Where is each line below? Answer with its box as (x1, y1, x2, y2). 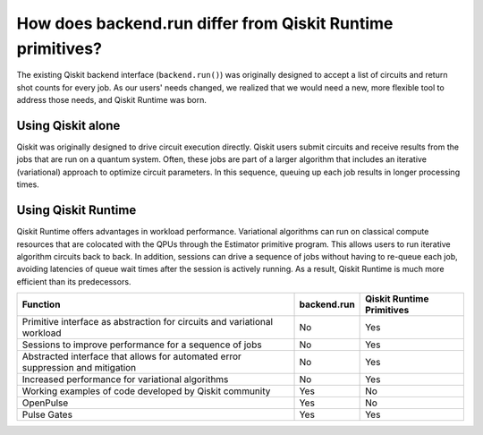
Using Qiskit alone (16, 117, 121, 133)
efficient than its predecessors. (16, 276, 131, 286)
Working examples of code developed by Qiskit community (21, 385, 271, 397)
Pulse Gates (21, 408, 73, 421)
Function (21, 298, 61, 311)
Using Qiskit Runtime (16, 202, 137, 218)
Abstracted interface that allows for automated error (21, 350, 241, 362)
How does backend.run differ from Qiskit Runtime (16, 13, 394, 33)
